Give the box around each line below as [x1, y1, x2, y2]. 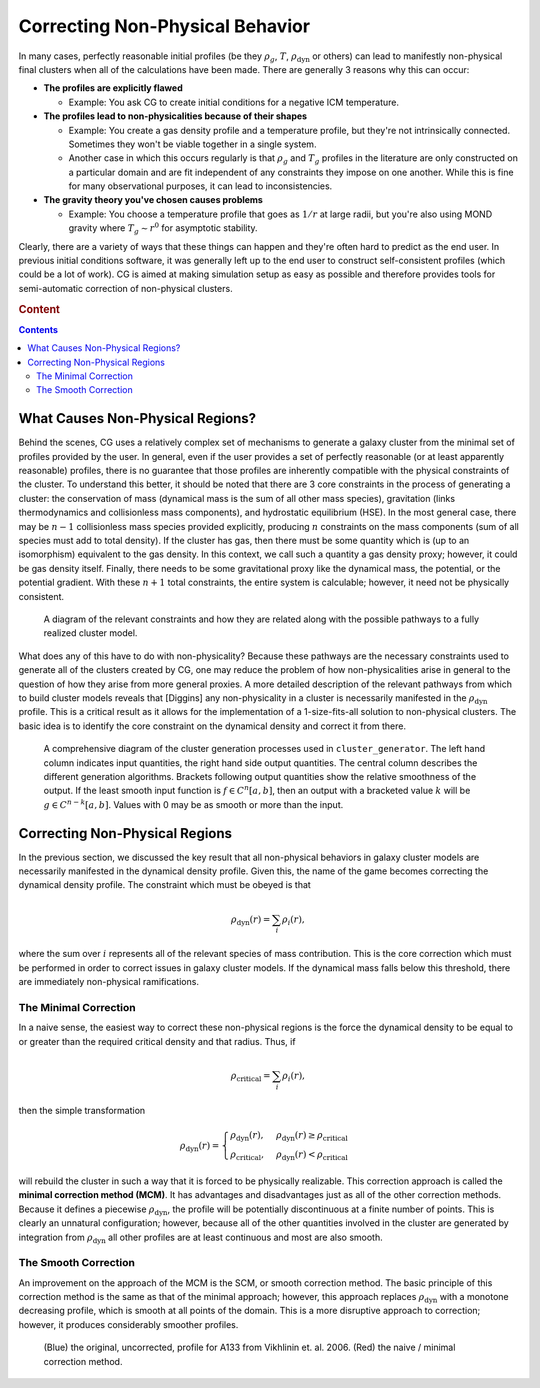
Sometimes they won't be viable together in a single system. [68, 138, 317, 150]
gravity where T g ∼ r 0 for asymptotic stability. [68, 221, 259, 237]
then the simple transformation [18, 1104, 146, 1116]
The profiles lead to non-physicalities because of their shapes [43, 110, 308, 122]
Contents [18, 323, 59, 335]
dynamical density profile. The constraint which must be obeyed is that [18, 879, 312, 891]
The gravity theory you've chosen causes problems [43, 194, 264, 206]
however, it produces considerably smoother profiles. [18, 1318, 239, 1330]
